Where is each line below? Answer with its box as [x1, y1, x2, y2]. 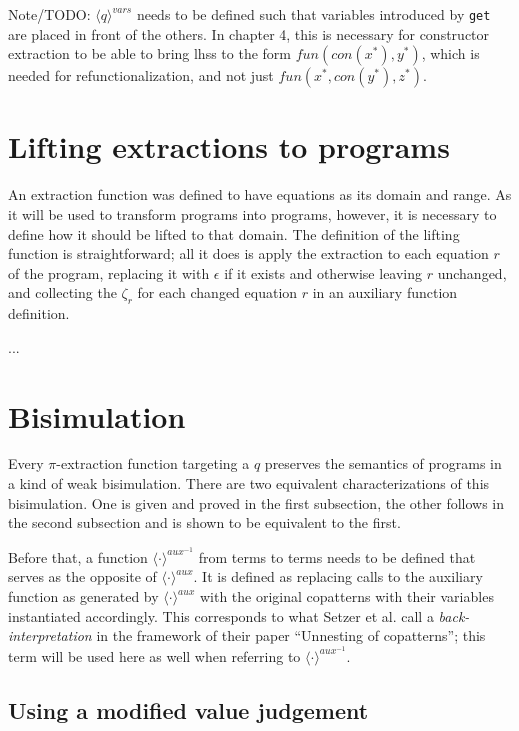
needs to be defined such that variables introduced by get [136, 4, 491, 24]
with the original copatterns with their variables [199, 586, 494, 607]
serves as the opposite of [8, 566, 157, 587]
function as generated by [8, 586, 159, 607]
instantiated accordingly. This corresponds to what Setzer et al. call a [8, 605, 434, 626]
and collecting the [8, 282, 117, 303]
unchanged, [437, 262, 507, 283]
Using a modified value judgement [8, 694, 369, 725]
